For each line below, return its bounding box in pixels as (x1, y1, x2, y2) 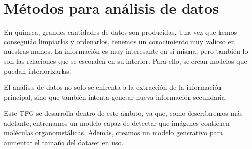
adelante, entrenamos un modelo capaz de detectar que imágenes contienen (4, 117, 230, 128)
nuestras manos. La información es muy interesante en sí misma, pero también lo (4, 46, 248, 56)
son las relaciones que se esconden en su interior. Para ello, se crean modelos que (4, 55, 247, 66)
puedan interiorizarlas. (4, 65, 71, 75)
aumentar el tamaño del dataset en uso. (4, 137, 124, 148)
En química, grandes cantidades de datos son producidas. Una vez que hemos (4, 27, 237, 37)
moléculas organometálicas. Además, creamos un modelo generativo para (4, 127, 223, 138)
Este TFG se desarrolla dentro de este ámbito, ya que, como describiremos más (4, 108, 243, 118)
